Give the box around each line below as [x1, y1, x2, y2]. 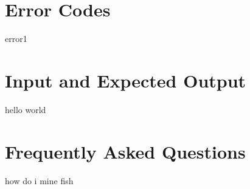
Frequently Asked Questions [5, 139, 246, 163]
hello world [5, 103, 46, 115]
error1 [5, 32, 27, 45]
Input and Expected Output [5, 67, 246, 92]
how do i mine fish [5, 174, 74, 187]
